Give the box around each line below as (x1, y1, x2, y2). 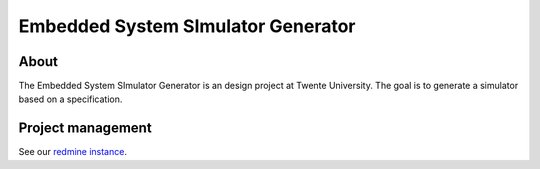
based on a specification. (18, 93, 123, 105)
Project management (18, 120, 152, 137)
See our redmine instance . (18, 146, 127, 158)
